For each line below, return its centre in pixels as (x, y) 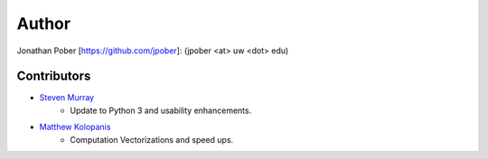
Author (44, 23)
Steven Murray (67, 98)
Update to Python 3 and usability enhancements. (161, 110)
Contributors (54, 76)
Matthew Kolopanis (75, 127)
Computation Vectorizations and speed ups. (152, 139)
